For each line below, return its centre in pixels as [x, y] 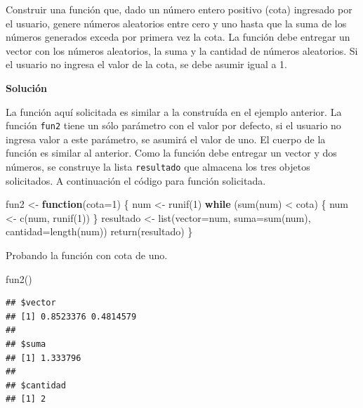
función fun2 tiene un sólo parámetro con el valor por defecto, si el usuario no [173, 125]
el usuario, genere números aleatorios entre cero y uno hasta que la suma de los [176, 23]
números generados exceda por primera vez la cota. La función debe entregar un [178, 37]
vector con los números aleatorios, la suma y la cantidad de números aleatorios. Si [182, 50]
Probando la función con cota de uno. [87, 255]
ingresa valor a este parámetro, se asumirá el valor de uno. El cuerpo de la [166, 139]
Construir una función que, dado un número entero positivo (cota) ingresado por [179, 9]
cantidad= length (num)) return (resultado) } [99, 231]
